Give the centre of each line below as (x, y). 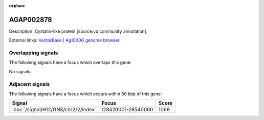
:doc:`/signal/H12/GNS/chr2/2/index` (54, 110)
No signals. (20, 71)
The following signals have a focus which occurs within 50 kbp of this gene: (86, 94)
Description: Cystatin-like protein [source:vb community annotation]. (78, 31)
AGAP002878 (31, 20)
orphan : (17, 6)
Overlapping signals (33, 53)
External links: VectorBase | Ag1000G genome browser (64, 40)
